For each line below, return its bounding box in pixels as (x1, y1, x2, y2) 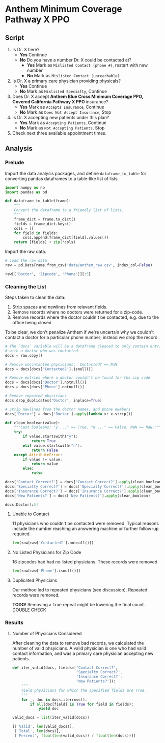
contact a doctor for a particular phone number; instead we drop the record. (5, 335, 159, 341)
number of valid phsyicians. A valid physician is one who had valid (12, 645, 146, 651)
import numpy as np (5, 185, 45, 190)
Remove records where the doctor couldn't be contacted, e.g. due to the (12, 314, 159, 320)
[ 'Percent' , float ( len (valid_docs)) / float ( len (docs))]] (14, 733, 136, 738)
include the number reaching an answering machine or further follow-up (12, 526, 159, 532)
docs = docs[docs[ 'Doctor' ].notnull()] (5, 380, 87, 385)
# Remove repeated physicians (5, 394, 67, 399)
